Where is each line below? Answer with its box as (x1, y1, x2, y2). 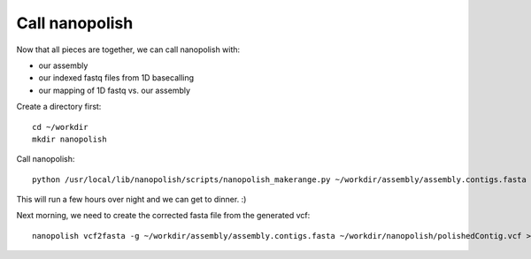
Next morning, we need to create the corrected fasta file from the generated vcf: (16, 210, 311, 221)
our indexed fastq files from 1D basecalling (38, 72, 195, 83)
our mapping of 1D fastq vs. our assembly (38, 85, 190, 95)
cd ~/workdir (32, 122, 88, 132)
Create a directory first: (16, 102, 102, 112)
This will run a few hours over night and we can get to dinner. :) (16, 194, 247, 205)
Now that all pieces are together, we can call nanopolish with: (16, 44, 241, 55)
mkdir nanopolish (32, 133, 107, 144)
